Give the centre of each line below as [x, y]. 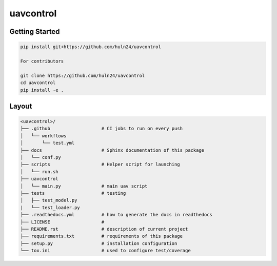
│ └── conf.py [41, 157]
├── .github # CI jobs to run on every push [102, 129]
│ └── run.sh [39, 171]
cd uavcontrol [38, 83]
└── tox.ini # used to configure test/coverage [105, 251]
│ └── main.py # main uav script [84, 186]
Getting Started [35, 32]
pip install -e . [42, 90]
